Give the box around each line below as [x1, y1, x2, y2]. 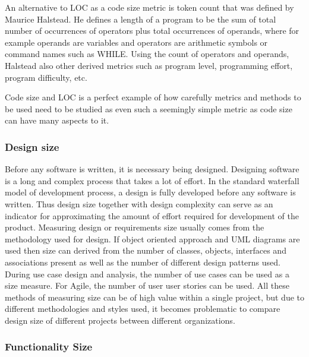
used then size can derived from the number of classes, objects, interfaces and [5, 244, 286, 257]
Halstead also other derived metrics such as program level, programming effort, [5, 59, 293, 71]
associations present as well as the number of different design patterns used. [5, 255, 280, 268]
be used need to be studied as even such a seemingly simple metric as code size [5, 102, 292, 115]
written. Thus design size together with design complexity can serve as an [5, 197, 273, 210]
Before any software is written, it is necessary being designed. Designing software [5, 163, 299, 175]
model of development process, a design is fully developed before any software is [5, 186, 296, 198]
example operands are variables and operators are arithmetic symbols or [5, 36, 268, 48]
